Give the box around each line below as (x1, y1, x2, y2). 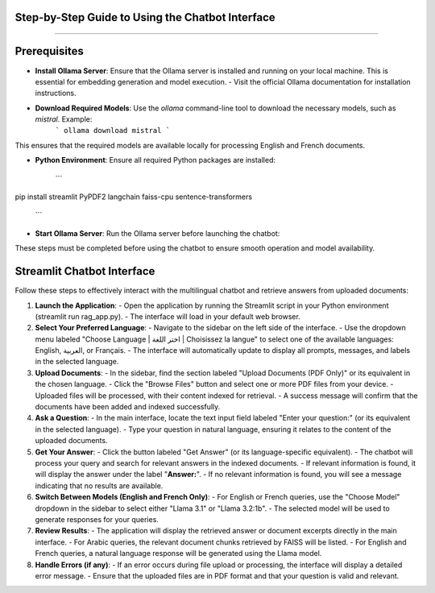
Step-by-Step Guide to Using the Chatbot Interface (14, 10, 275, 24)
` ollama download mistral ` (55, 126, 171, 135)
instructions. (35, 89, 77, 98)
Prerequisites (14, 44, 84, 58)
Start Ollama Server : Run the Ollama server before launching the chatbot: (35, 228, 280, 238)
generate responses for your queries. (35, 514, 159, 524)
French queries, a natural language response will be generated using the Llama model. (35, 549, 322, 558)
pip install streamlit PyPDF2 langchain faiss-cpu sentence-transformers (14, 192, 253, 201)
